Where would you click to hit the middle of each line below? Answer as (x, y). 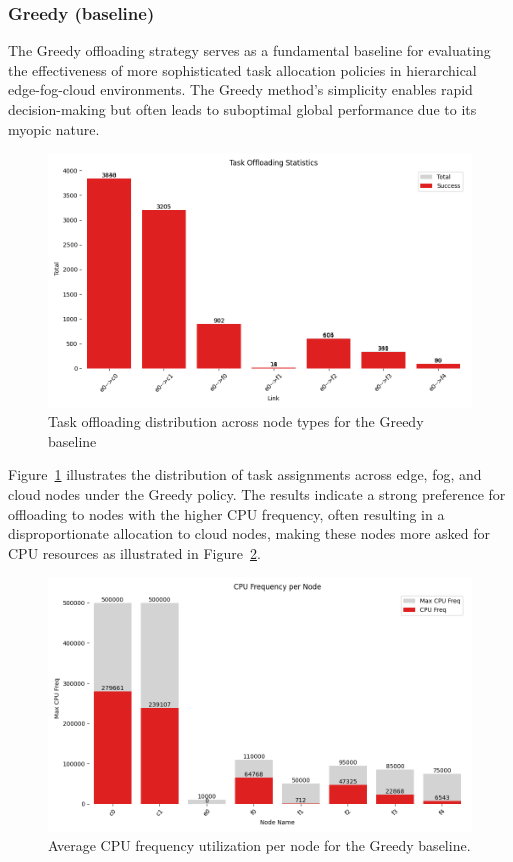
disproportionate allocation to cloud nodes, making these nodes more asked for (249, 533)
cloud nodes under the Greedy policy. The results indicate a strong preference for (257, 493)
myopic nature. (54, 128)
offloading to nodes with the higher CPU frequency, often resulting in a (226, 513)
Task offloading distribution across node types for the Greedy (236, 421)
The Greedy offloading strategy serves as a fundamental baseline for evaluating (249, 50)
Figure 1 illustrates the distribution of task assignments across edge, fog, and (245, 474)
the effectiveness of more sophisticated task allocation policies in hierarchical (242, 69)
